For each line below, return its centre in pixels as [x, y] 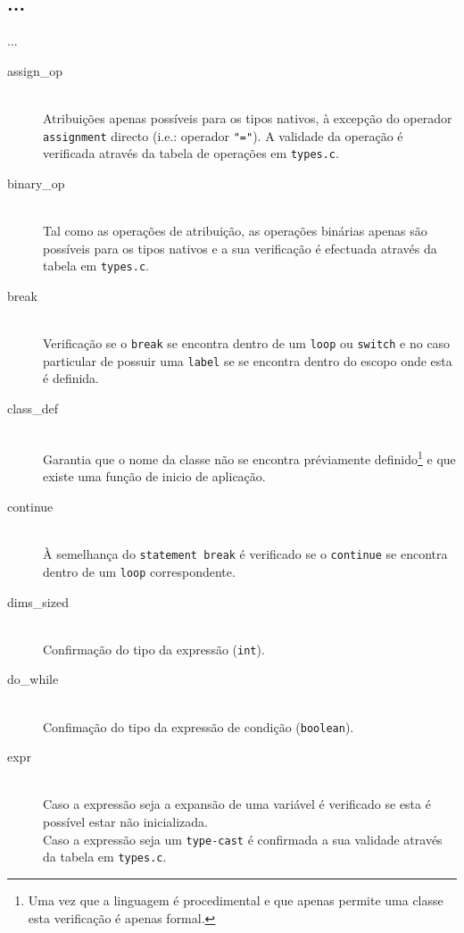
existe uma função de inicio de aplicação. [154, 476]
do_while [33, 679]
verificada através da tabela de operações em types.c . [191, 153]
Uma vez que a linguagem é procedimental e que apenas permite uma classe [236, 900]
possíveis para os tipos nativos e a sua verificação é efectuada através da [240, 248]
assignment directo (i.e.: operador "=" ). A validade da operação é [223, 135]
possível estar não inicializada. [125, 822]
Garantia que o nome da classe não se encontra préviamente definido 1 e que [249, 458]
